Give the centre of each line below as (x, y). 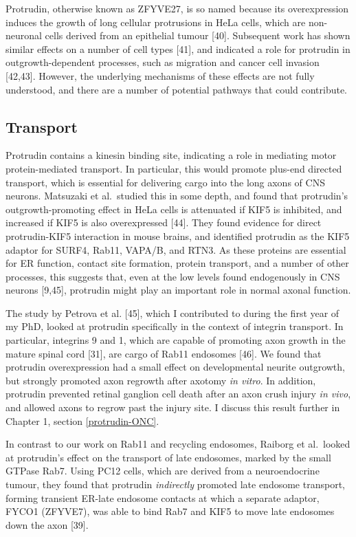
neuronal (24, 35)
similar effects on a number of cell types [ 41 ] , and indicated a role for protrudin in (178, 48)
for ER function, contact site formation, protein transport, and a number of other (177, 263)
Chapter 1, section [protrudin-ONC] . (82, 420)
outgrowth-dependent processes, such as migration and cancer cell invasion (163, 62)
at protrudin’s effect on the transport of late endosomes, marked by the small (168, 457)
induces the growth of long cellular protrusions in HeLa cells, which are (156, 22)
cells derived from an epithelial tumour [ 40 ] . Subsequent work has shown (198, 35)
